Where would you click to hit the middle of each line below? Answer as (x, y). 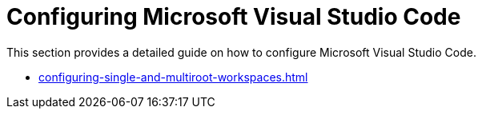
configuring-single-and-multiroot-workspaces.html (173, 77)
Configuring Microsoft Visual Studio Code (234, 17)
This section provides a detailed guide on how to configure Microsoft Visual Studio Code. (241, 52)
